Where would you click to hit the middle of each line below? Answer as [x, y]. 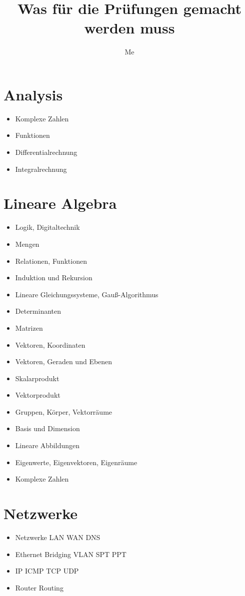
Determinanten [38, 311]
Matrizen [29, 327]
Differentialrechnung [46, 152]
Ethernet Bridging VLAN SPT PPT [71, 554]
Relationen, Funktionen [51, 261]
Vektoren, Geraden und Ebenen [64, 361]
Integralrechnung [41, 169]
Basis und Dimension [47, 428]
